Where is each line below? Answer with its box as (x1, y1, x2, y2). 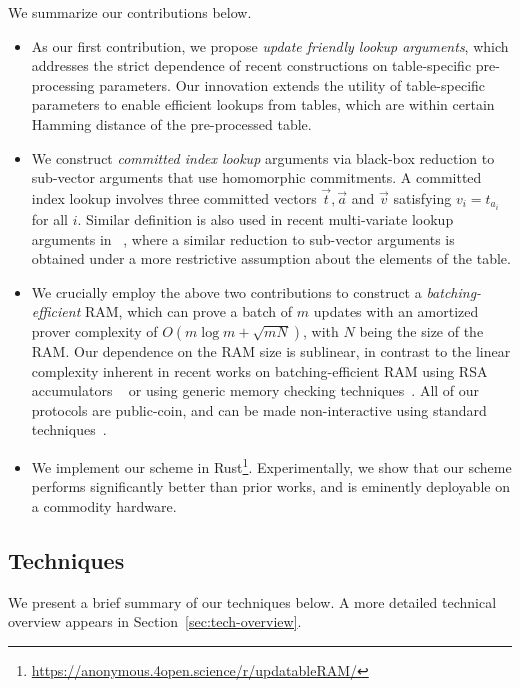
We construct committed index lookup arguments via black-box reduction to (31, 147, 495, 168)
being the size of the (359, 321, 484, 342)
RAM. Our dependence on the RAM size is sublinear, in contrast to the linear (31, 341, 511, 362)
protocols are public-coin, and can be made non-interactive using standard (31, 399, 487, 420)
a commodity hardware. (31, 495, 177, 516)
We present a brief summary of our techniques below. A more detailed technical (8, 591, 497, 612)
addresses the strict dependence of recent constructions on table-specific (31, 55, 472, 76)
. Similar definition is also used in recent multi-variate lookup (77, 209, 454, 230)
